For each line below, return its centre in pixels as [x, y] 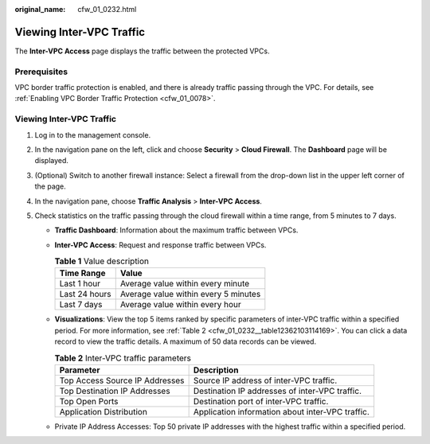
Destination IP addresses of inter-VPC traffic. [278, 391]
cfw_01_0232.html [107, 9]
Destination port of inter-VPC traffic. [261, 402]
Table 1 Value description [102, 261]
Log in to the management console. [93, 134]
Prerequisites [41, 72]
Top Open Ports [89, 402]
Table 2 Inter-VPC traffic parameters [123, 358]
